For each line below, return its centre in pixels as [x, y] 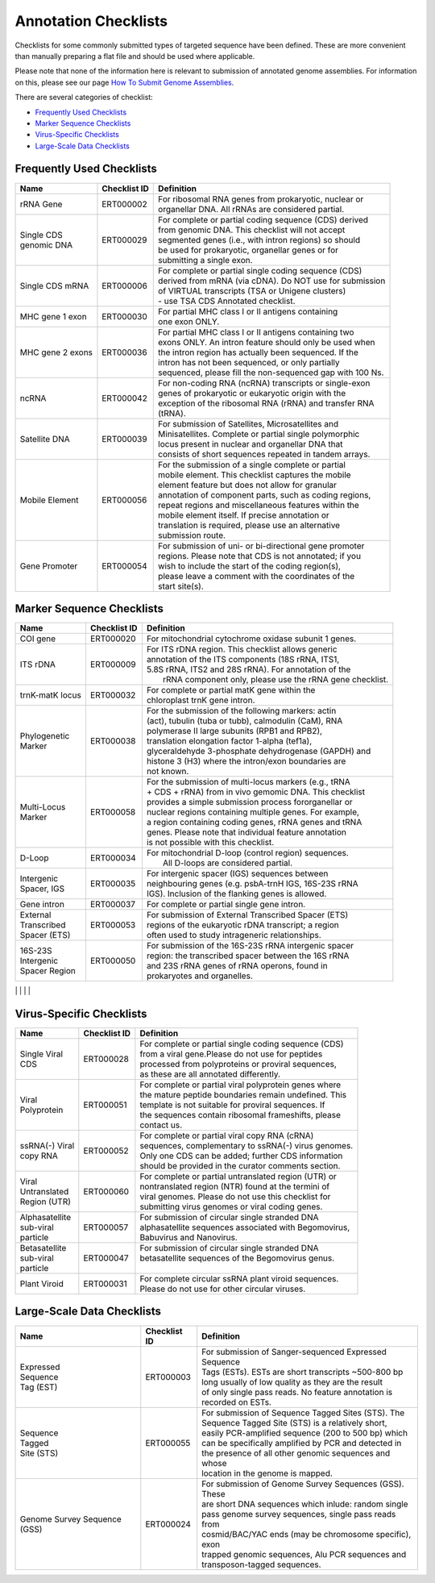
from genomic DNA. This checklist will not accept [252, 230]
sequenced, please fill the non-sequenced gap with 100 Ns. [271, 373]
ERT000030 [125, 316]
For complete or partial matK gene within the [231, 690]
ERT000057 [106, 1227]
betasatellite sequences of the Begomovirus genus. [237, 1258]
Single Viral [41, 1054]
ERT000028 [106, 1059]
